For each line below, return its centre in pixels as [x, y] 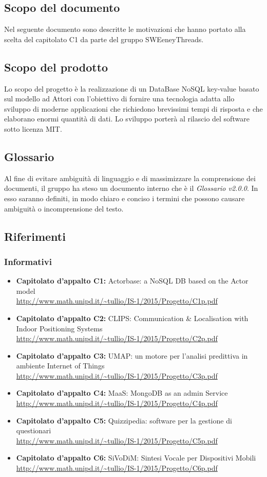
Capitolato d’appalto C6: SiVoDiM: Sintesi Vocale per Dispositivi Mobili [136, 458]
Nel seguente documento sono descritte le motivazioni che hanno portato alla [125, 29]
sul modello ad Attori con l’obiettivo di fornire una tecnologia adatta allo [119, 99]
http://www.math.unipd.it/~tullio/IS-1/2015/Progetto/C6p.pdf [117, 468]
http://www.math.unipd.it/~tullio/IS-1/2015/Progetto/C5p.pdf [117, 440]
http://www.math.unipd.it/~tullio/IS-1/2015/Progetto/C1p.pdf [117, 301]
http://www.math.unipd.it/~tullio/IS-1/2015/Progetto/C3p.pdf [117, 375]
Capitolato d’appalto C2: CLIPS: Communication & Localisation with [132, 318]
